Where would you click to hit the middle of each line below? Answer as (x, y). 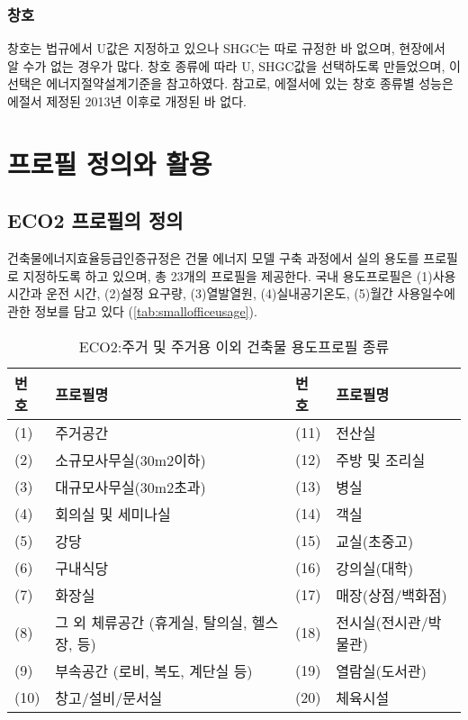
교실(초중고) (375, 541)
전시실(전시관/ (382, 622)
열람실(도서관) (382, 670)
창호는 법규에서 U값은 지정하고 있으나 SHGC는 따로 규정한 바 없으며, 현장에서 (226, 48)
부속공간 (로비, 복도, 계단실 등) (154, 670)
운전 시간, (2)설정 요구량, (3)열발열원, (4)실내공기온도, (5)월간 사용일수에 (251, 293)
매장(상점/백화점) (391, 595)
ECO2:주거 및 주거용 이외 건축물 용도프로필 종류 (234, 346)
